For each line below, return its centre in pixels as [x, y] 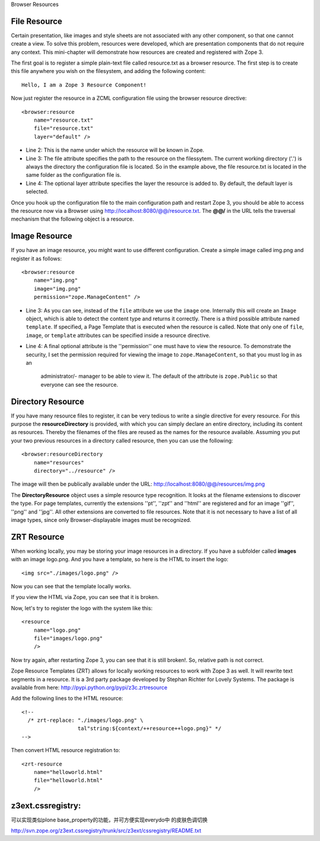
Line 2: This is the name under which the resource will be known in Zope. [115, 150]
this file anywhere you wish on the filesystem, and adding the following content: [108, 71]
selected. [37, 192]
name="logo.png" [57, 630]
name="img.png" [56, 281]
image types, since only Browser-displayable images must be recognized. [101, 520]
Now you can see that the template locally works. [71, 586]
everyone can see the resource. [79, 384]
